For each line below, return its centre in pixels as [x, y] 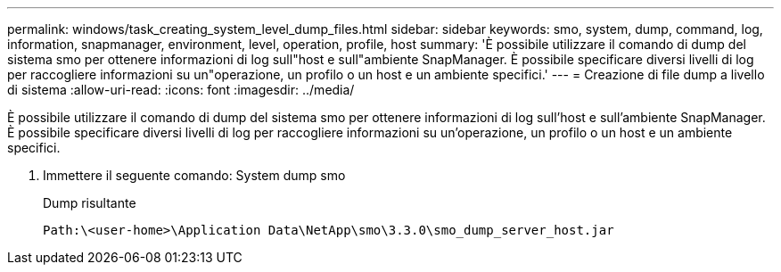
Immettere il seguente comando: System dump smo [194, 175]
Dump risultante [90, 203]
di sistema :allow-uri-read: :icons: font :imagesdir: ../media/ [181, 90]
